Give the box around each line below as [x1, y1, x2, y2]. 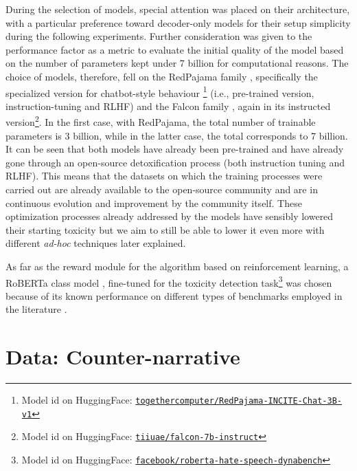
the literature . [5, 302, 67, 316]
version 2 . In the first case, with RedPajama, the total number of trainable [5, 113, 316, 129]
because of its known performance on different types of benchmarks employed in [5, 288, 343, 303]
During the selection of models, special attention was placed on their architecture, [5, 2, 350, 16]
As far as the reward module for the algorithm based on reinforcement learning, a [5, 259, 349, 273]
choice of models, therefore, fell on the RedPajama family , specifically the [5, 69, 318, 83]
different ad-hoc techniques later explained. [5, 236, 186, 250]
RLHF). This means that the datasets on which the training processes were [5, 168, 323, 183]
